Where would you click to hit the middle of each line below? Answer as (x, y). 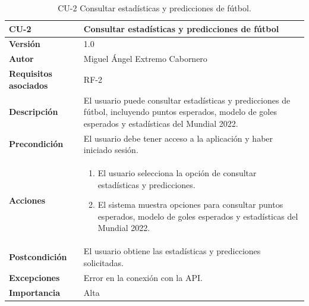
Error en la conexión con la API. (143, 277)
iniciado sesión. (111, 150)
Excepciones (34, 277)
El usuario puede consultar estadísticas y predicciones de (187, 100)
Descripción (34, 112)
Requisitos (31, 74)
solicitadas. (103, 262)
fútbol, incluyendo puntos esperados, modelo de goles (180, 112)
